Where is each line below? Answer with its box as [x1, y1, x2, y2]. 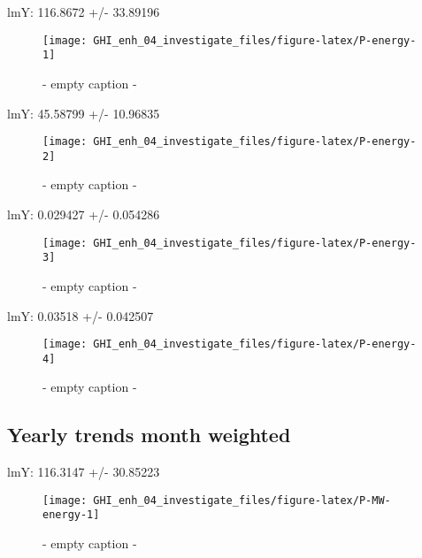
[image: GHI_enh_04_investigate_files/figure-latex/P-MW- [42, 493, 391, 507]
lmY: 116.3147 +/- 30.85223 [7, 462, 160, 481]
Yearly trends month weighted [7, 421, 291, 448]
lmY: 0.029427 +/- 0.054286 [7, 205, 160, 223]
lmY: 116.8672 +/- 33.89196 [7, 3, 160, 20]
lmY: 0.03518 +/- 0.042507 [7, 306, 154, 325]
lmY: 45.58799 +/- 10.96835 [7, 103, 160, 122]
